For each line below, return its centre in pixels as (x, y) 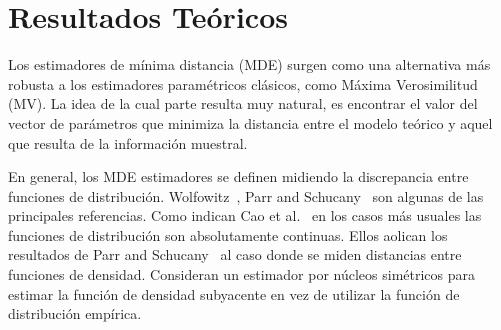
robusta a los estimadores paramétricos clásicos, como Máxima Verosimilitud (243, 83)
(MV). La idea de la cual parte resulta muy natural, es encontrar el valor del (243, 103)
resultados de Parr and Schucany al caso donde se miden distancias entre (235, 254)
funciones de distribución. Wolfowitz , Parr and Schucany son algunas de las (246, 195)
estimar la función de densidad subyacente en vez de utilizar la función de (234, 293)
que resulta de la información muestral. (128, 142)
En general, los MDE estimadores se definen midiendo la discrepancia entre (238, 176)
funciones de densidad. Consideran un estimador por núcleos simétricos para (242, 274)
